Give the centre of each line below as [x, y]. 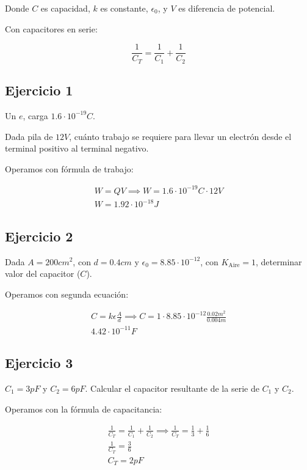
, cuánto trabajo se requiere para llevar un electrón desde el [180, 136]
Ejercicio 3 [39, 363]
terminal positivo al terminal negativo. [77, 148]
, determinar [279, 261]
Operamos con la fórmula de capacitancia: [84, 409]
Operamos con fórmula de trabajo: [69, 168]
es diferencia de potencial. [227, 8]
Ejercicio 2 [39, 236]
